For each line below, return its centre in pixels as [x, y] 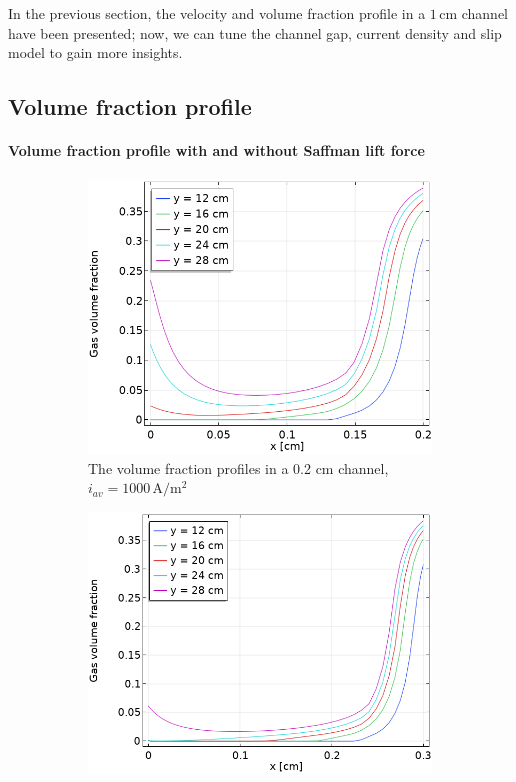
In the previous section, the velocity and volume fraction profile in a [217, 13]
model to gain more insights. [95, 52]
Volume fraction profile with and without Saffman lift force [216, 150]
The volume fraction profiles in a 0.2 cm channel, [238, 467]
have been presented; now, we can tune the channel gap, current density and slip [255, 32]
